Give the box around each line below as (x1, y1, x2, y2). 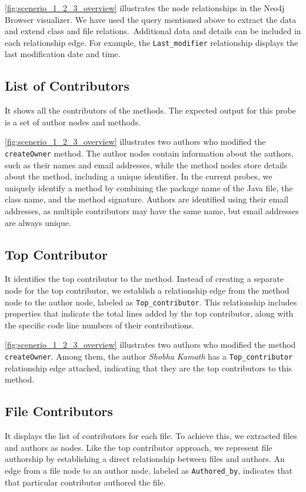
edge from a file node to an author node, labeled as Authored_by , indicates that (5, 464, 292, 476)
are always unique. (5, 216, 71, 228)
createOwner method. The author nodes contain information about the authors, (5, 147, 294, 159)
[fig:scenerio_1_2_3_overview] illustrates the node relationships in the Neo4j (5, 2, 285, 14)
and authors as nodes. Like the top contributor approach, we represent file (5, 441, 272, 453)
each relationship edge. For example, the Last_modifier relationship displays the (5, 36, 298, 48)
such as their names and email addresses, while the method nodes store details (5, 158, 288, 171)
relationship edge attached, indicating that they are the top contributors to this (5, 361, 292, 374)
